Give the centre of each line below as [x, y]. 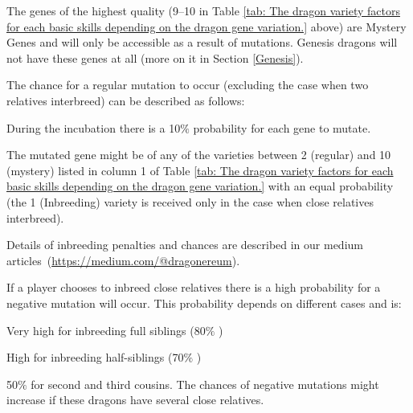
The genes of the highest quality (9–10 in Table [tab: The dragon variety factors [203, 10]
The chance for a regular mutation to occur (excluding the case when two [188, 85]
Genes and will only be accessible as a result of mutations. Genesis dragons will [202, 42]
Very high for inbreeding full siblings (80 [106, 330]
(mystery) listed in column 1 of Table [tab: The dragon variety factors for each [200, 170]
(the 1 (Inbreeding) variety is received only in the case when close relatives [190, 201]
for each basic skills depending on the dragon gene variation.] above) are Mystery [206, 26]
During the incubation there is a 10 [94, 127]
